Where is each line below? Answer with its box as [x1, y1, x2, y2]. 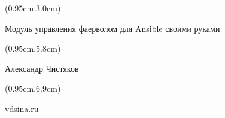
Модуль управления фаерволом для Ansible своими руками [5, 22, 220, 34]
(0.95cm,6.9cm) [5, 82, 61, 95]
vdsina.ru [5, 102, 39, 114]
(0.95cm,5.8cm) [5, 42, 61, 55]
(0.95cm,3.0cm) [5, 2, 61, 14]
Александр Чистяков [5, 62, 79, 74]
